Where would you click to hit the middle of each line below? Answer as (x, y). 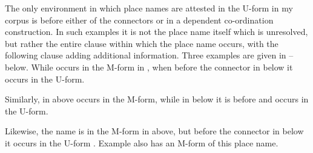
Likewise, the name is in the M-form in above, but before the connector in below (154, 131)
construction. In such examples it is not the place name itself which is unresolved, (156, 32)
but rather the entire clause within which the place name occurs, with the (142, 43)
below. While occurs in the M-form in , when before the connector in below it (149, 67)
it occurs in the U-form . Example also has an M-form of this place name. (142, 142)
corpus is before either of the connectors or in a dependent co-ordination (139, 20)
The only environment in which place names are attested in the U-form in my (149, 8)
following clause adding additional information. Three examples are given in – (149, 55)
